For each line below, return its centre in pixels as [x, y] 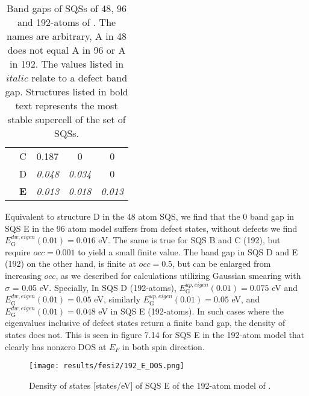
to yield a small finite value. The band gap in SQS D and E [188, 251]
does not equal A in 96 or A [67, 50]
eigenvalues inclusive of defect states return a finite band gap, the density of [145, 323]
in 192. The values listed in [67, 64]
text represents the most [67, 105]
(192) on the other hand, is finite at [70, 263]
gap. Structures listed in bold [67, 91]
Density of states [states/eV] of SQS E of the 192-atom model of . [150, 385]
